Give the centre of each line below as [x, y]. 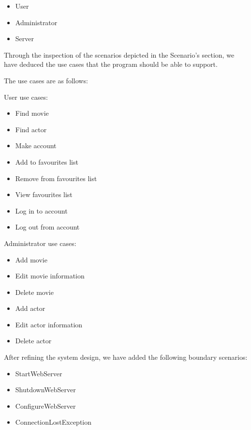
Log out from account [47, 227]
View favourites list [44, 194]
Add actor [30, 308]
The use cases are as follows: [46, 80]
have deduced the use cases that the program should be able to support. [111, 64]
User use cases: [26, 97]
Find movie [32, 113]
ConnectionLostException [53, 422]
